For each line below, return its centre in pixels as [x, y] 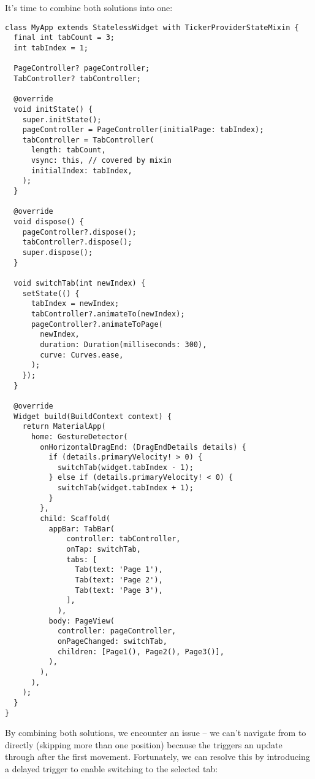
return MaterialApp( [64, 427]
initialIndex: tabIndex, [82, 170]
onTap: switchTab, [104, 550]
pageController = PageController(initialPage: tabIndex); [143, 130]
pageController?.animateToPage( [97, 324]
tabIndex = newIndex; [75, 304]
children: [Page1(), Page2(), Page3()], [141, 652]
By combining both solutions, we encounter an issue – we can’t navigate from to [156, 733]
